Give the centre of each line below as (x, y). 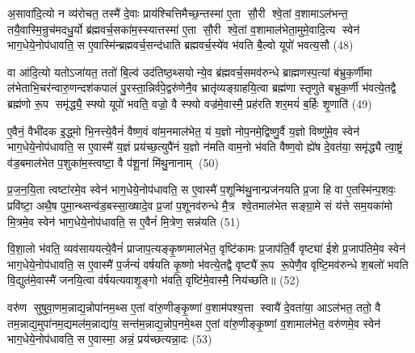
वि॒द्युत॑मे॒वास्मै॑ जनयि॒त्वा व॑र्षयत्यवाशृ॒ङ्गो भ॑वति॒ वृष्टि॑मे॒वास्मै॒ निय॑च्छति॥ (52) (153, 280)
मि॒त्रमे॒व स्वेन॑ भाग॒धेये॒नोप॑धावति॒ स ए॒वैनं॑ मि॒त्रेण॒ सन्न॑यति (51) (124, 221)
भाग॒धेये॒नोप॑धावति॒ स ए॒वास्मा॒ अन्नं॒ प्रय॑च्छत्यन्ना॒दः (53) (110, 339)
